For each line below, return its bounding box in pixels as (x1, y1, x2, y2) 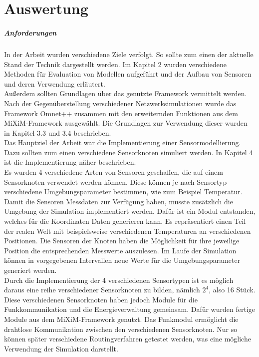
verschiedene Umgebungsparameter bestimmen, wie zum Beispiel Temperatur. (4, 186, 243, 197)
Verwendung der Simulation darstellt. (4, 343, 118, 353)
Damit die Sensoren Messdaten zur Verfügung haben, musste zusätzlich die (4, 196, 233, 206)
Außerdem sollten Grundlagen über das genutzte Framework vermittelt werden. (4, 88, 247, 99)
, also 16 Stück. (209, 284, 256, 295)
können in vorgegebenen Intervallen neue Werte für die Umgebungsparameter (4, 255, 241, 265)
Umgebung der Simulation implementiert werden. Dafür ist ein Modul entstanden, (4, 206, 256, 216)
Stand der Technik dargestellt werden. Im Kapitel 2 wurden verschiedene (4, 59, 227, 69)
